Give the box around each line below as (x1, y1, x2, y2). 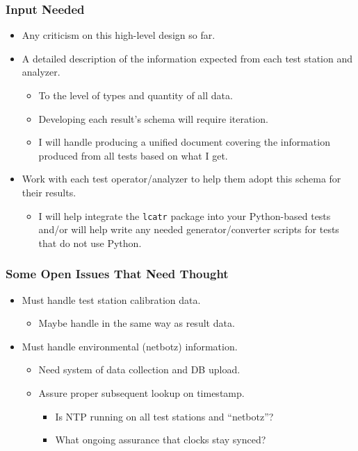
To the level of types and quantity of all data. (38, 88, 233, 102)
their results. (22, 185, 76, 199)
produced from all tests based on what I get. (38, 148, 228, 162)
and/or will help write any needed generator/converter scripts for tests (38, 222, 339, 237)
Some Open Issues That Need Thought (6, 265, 229, 282)
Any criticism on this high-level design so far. (22, 28, 215, 42)
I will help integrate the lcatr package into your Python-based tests (38, 208, 331, 223)
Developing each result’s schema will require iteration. (38, 111, 268, 126)
